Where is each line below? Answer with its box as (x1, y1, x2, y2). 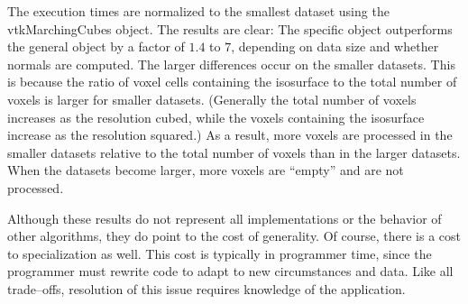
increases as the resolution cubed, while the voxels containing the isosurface (7, 107, 425, 126)
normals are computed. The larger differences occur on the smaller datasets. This (7, 54, 455, 73)
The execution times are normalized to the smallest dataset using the (7, 2, 390, 20)
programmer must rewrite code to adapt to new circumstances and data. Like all (7, 262, 454, 281)
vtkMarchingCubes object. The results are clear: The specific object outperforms (7, 19, 453, 38)
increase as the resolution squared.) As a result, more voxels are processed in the (7, 125, 453, 144)
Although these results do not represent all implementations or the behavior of (7, 208, 442, 227)
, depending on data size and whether (231, 37, 439, 56)
